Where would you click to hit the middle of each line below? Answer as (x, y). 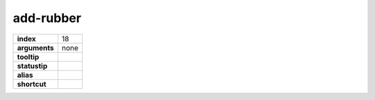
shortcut (32, 84)
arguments (36, 48)
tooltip (28, 57)
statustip (32, 66)
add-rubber (47, 18)
